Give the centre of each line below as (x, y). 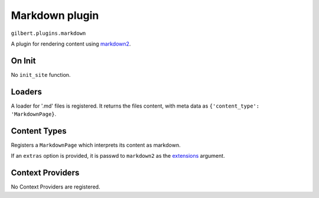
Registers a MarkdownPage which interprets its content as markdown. (96, 145)
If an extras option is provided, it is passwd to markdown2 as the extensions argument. (118, 156)
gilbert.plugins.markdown (48, 33)
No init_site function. (41, 74)
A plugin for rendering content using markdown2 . (71, 44)
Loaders (27, 92)
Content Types (39, 131)
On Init (23, 61)
